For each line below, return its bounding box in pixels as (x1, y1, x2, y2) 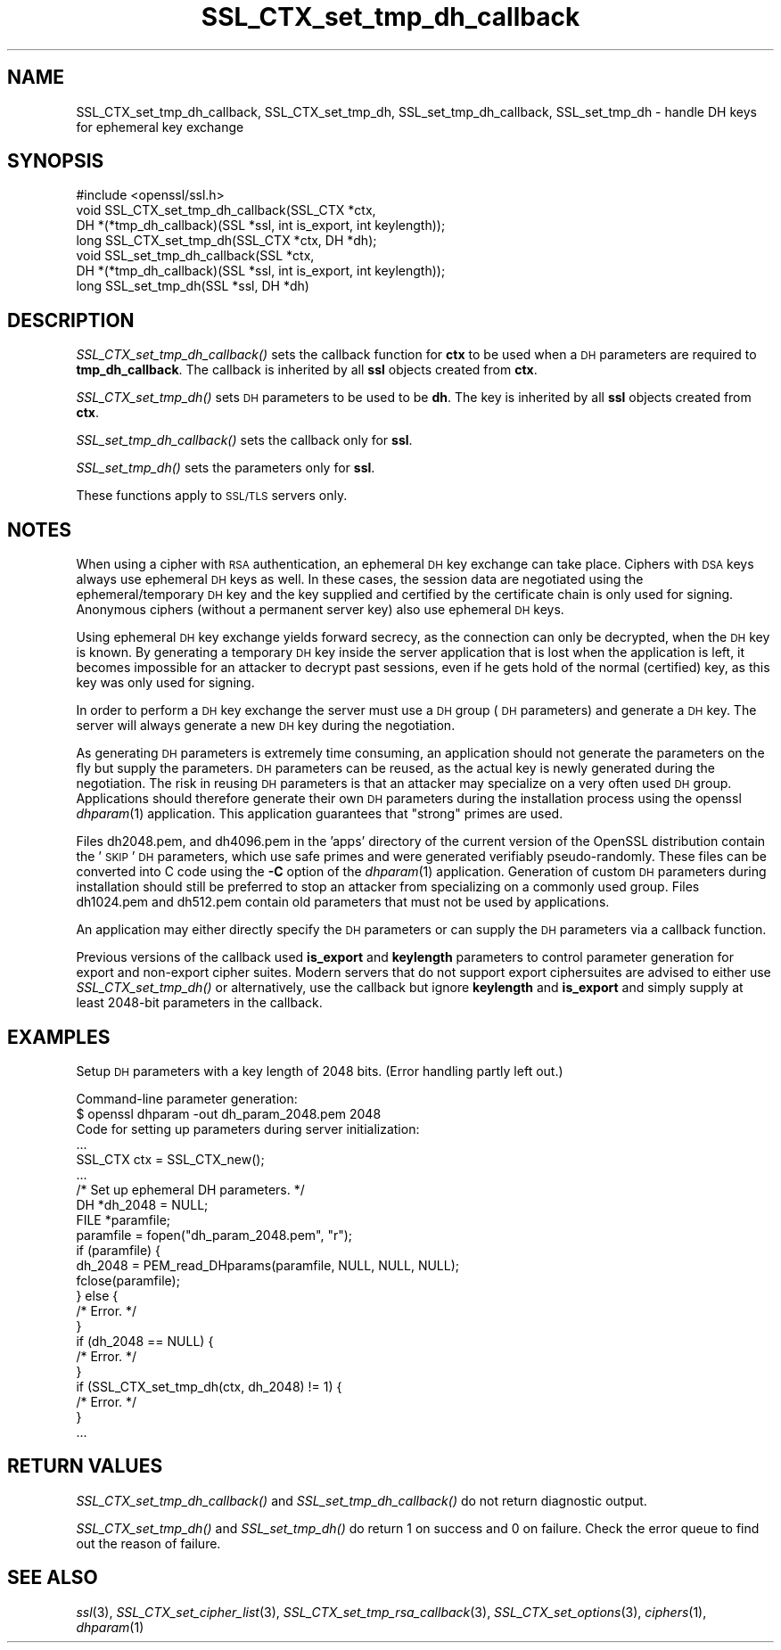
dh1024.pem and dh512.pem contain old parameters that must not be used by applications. (76, 894, 610, 910)
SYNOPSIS (7, 150, 104, 173)
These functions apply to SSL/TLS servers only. (76, 488, 348, 504)
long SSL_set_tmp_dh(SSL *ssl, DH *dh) (76, 278, 309, 294)
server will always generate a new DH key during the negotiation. (76, 718, 456, 734)
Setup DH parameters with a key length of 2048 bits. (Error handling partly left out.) (76, 1063, 563, 1079)
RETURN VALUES (7, 1455, 163, 1478)
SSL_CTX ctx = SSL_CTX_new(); (76, 1151, 265, 1167)
